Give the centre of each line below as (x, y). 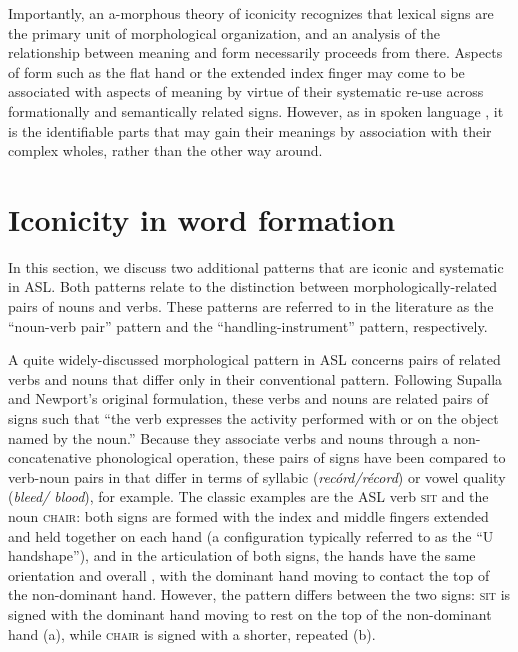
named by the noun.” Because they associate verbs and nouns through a (228, 437)
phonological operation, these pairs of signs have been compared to (300, 457)
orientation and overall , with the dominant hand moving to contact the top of (249, 574)
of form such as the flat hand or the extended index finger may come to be (236, 71)
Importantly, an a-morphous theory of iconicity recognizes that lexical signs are (251, 13)
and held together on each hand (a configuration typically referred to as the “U (251, 535)
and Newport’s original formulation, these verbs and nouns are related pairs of (248, 398)
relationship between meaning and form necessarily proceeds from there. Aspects (255, 52)
